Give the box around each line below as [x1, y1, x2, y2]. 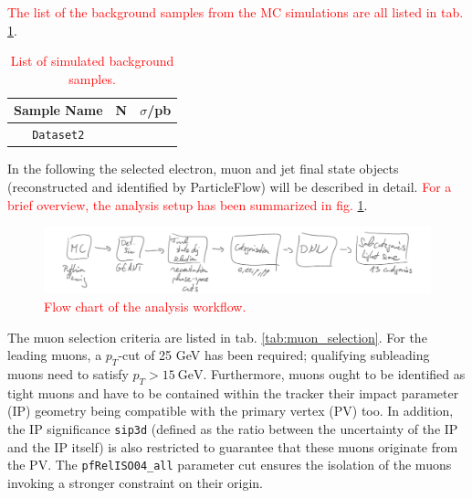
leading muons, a [7, 345, 102, 365]
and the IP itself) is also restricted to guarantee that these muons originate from [7, 437, 458, 456]
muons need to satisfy [7, 365, 129, 384]
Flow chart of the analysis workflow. [44, 297, 246, 316]
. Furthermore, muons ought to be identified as [203, 365, 466, 384]
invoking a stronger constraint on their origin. [7, 472, 263, 492]
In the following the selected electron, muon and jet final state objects [7, 159, 399, 178]
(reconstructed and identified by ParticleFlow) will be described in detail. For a [7, 176, 452, 196]
